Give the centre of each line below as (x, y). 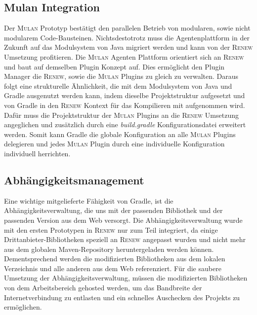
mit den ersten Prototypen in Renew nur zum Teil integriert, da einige (111, 229)
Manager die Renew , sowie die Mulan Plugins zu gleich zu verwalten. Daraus (121, 76)
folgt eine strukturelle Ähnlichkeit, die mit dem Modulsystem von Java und (118, 86)
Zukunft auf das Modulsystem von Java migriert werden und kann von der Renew (128, 47)
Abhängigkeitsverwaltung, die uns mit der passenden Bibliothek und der (113, 210)
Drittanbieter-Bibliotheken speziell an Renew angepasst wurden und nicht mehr (125, 239)
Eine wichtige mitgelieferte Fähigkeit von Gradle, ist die (89, 200)
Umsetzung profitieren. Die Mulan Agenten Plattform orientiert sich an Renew (124, 56)
